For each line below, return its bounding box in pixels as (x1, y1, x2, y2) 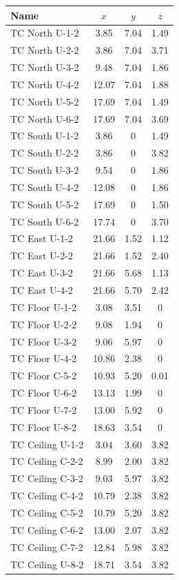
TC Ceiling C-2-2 (10, 454, 83, 468)
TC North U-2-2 (10, 43, 79, 57)
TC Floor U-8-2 (10, 419, 77, 434)
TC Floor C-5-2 (10, 368, 76, 383)
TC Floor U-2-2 (10, 317, 77, 331)
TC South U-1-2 (10, 128, 79, 143)
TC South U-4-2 (10, 179, 79, 194)
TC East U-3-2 (10, 266, 73, 280)
